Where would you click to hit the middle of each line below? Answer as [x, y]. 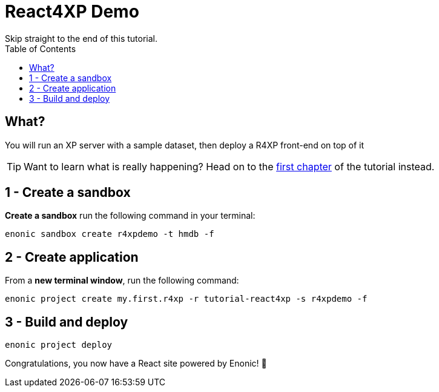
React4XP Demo [72, 12]
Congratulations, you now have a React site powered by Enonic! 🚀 [136, 364]
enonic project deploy [59, 345]
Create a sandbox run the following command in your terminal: [130, 216]
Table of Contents [41, 48]
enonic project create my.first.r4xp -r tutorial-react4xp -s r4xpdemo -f [186, 299]
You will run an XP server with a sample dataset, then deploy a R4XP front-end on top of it [185, 145]
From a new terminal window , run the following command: [122, 281]
